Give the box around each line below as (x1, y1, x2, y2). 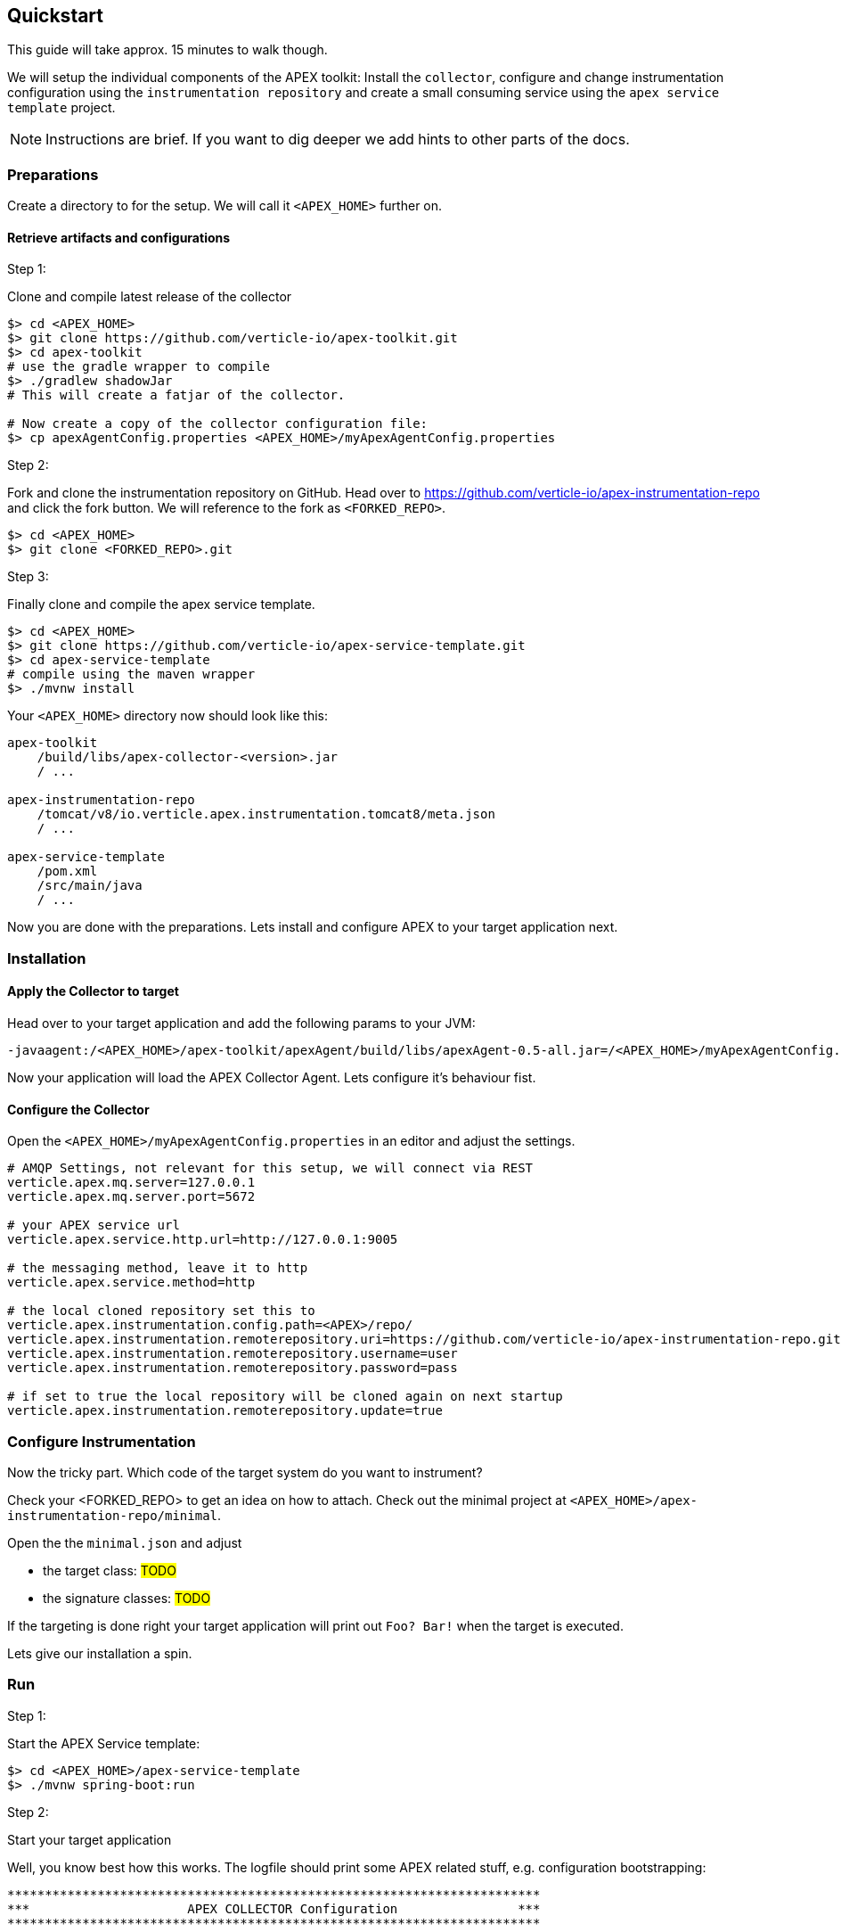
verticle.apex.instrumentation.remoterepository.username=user (7, 1346, 458, 1361)
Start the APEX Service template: (7, 1735, 200, 1751)
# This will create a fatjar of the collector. (7, 388, 346, 403)
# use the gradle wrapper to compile (7, 359, 271, 374)
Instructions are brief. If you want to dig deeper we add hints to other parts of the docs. (45, 130, 630, 149)
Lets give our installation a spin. (7, 1645, 192, 1661)
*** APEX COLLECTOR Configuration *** (7, 1901, 541, 1916)
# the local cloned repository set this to (7, 1303, 315, 1319)
